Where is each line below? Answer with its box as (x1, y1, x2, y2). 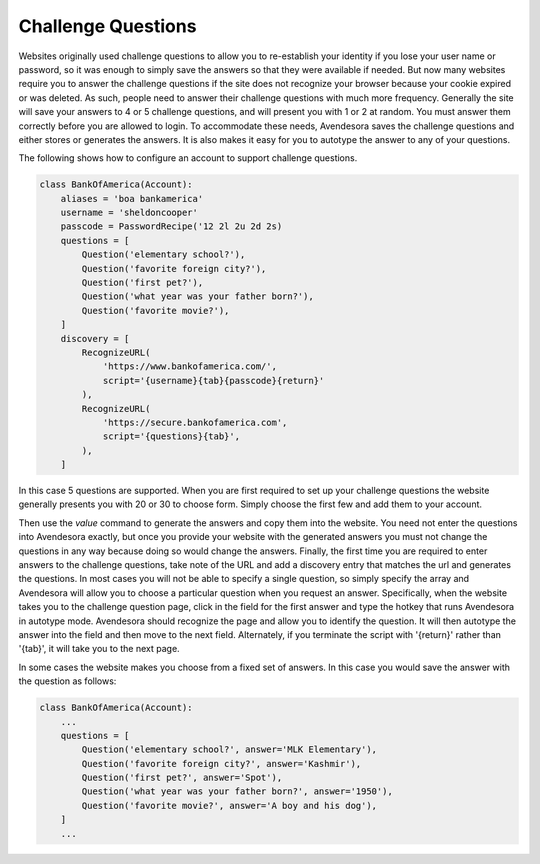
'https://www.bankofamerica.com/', (102, 361, 277, 372)
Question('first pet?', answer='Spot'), (81, 772, 283, 784)
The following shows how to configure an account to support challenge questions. (18, 152, 358, 164)
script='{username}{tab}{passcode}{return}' (102, 375, 325, 386)
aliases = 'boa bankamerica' (60, 193, 204, 204)
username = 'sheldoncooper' (60, 207, 199, 219)
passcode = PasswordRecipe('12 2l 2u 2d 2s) (60, 221, 283, 232)
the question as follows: (18, 675, 117, 687)
